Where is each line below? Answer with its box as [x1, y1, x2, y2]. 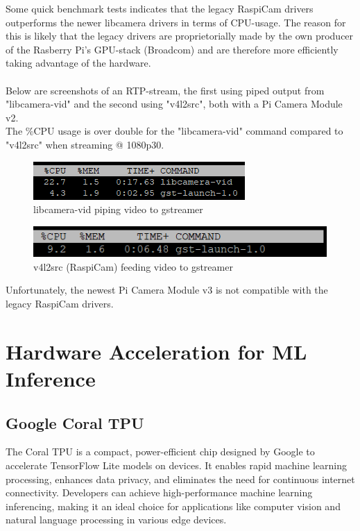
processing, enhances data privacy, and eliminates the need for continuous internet [6, 471, 355, 486]
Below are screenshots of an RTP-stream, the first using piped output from [6, 83, 325, 97]
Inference [6, 364, 96, 392]
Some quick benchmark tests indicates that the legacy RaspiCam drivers [6, 1, 314, 15]
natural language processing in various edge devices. [6, 512, 227, 527]
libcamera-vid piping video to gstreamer [33, 202, 203, 217]
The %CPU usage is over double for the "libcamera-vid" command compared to [6, 124, 343, 138]
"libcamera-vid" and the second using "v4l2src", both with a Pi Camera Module [6, 96, 343, 111]
